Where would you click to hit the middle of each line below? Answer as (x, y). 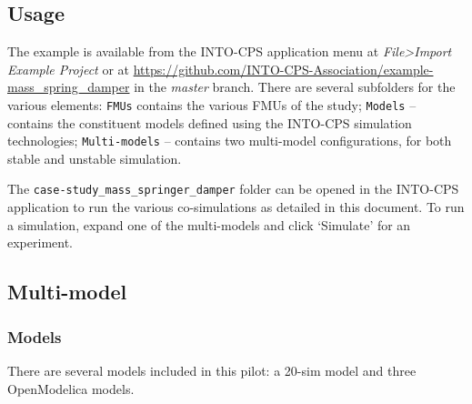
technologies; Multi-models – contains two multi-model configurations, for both (230, 141)
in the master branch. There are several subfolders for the (295, 87)
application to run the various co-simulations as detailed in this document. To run (236, 207)
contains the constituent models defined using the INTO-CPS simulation (210, 122)
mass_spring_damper (69, 87)
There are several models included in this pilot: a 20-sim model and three (212, 370)
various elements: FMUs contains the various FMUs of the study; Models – (212, 104)
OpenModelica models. (71, 388)
